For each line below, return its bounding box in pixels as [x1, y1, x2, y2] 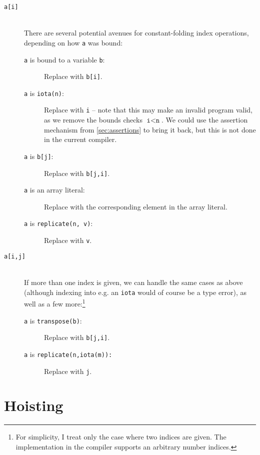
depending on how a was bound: [24, 37, 123, 47]
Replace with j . [44, 365, 92, 376]
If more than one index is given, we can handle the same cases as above [24, 277, 243, 287]
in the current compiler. [44, 134, 117, 144]
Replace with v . [44, 235, 92, 245]
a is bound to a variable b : [24, 54, 105, 64]
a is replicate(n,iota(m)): [24, 348, 112, 359]
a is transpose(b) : [24, 315, 82, 325]
